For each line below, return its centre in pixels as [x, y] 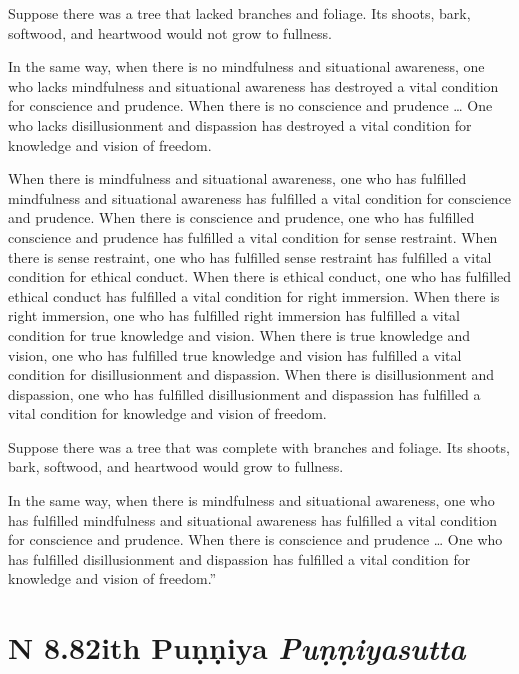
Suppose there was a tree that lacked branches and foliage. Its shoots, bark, [239, 13]
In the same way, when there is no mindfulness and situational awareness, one [246, 66]
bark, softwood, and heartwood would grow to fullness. [176, 466]
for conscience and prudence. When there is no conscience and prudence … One [250, 105]
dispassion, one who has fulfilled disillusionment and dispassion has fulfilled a [244, 393]
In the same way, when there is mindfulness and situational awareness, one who [251, 500]
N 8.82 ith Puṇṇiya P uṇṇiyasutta [237, 648]
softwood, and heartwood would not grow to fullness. [170, 32]
